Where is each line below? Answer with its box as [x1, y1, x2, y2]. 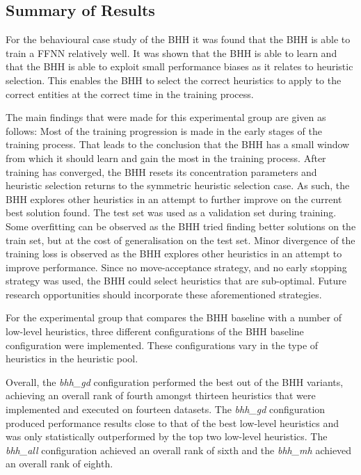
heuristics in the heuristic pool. [6, 351, 138, 366]
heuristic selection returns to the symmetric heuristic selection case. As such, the [6, 178, 350, 193]
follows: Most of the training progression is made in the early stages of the [6, 123, 322, 138]
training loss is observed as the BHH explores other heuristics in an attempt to [6, 246, 342, 261]
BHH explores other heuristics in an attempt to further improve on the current [6, 191, 342, 206]
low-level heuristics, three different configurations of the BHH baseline [6, 324, 304, 339]
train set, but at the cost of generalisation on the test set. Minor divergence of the [6, 232, 355, 247]
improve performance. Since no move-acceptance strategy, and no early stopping [6, 259, 347, 274]
